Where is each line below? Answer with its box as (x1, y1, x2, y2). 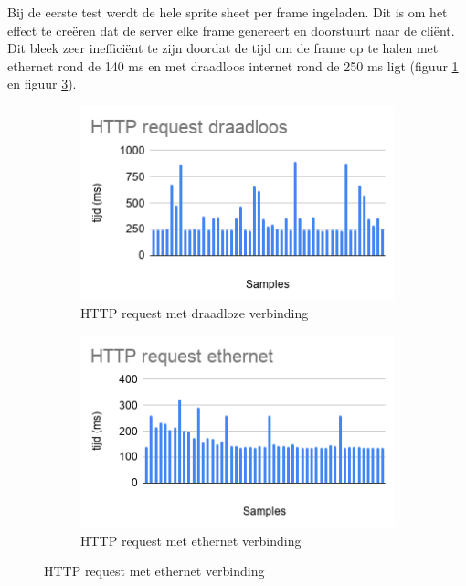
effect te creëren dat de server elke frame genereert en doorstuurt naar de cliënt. (7, 20, 455, 39)
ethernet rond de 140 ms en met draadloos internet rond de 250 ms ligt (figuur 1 (7, 56, 459, 75)
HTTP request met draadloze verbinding (80, 304, 309, 323)
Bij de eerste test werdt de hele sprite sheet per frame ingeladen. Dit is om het (7, 3, 448, 21)
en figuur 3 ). (7, 74, 77, 93)
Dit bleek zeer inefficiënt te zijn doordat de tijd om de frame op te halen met (7, 38, 439, 58)
